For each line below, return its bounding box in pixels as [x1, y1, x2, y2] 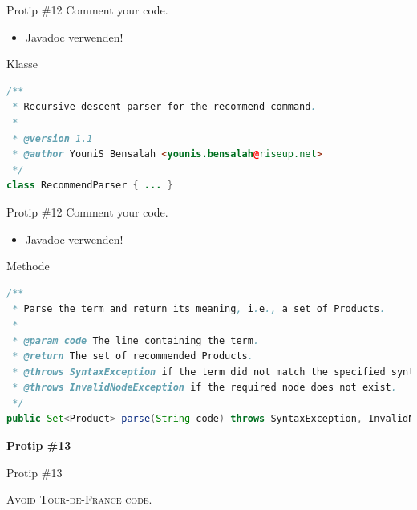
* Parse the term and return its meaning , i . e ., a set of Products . [12, 303, 386, 315]
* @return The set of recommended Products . [12, 350, 253, 362]
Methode [6, 257, 50, 274]
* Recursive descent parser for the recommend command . [12, 101, 317, 113]
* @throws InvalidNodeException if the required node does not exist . [12, 382, 397, 394]
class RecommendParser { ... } [6, 180, 173, 192]
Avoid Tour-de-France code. [6, 491, 152, 508]
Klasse [6, 55, 38, 72]
